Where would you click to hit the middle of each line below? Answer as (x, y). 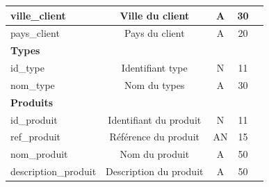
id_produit (34, 119)
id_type (28, 68)
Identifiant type (154, 68)
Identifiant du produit (155, 119)
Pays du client (154, 33)
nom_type (33, 84)
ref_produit (36, 137)
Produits (32, 102)
